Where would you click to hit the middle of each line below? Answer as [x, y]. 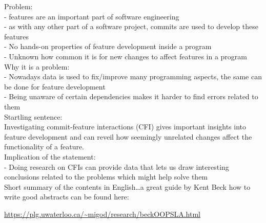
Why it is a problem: [37, 66]
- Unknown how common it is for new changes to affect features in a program [126, 56]
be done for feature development [55, 86]
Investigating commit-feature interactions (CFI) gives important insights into [125, 127]
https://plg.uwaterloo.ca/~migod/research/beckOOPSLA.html [102, 214]
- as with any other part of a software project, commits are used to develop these [131, 26]
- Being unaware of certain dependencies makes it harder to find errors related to [131, 96]
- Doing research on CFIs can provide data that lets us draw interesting [117, 166]
